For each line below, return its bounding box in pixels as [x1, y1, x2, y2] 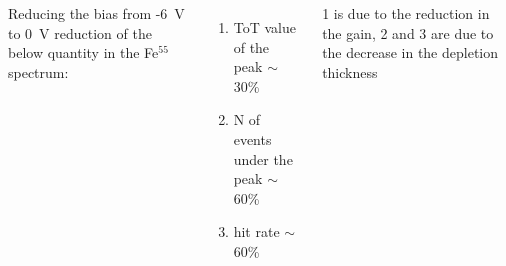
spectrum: [8, 61, 69, 82]
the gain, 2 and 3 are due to [322, 22, 494, 43]
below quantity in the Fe [8, 42, 159, 63]
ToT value [233, 17, 296, 37]
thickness [322, 61, 378, 82]
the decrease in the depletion [322, 42, 499, 63]
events [233, 128, 272, 149]
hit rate [233, 221, 280, 242]
